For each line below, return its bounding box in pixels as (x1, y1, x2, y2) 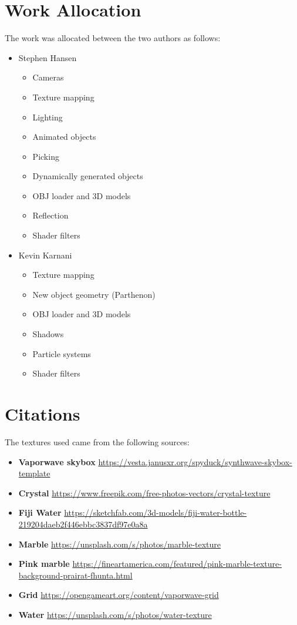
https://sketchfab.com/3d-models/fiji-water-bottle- (64, 506, 247, 519)
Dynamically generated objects (32, 170, 143, 182)
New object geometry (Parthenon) (32, 288, 156, 300)
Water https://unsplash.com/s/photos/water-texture (18, 608, 212, 620)
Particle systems (32, 347, 91, 359)
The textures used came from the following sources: (5, 435, 190, 448)
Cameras (32, 71, 64, 83)
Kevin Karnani (18, 248, 72, 261)
